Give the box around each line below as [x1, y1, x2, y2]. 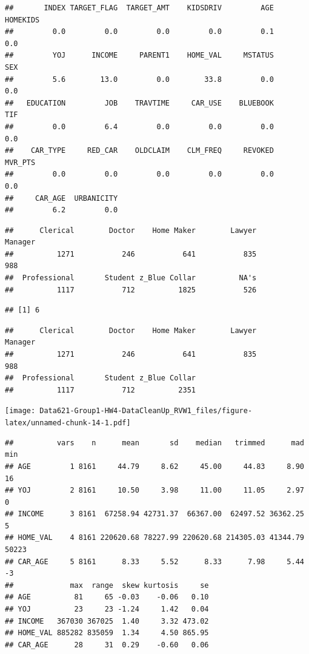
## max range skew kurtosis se [5, 581, 209, 590]
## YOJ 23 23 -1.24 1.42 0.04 [5, 605, 209, 614]
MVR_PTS [5, 158, 36, 167]
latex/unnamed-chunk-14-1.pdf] [5, 419, 131, 428]
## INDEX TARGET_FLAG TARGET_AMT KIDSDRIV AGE [5, 4, 274, 12]
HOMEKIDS [5, 15, 40, 24]
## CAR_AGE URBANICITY [5, 194, 118, 203]
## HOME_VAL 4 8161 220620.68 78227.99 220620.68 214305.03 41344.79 [5, 533, 304, 542]
